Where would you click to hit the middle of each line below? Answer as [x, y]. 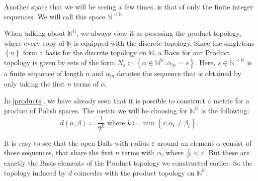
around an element [186, 142]
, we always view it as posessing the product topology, [159, 33]
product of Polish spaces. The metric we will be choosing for [96, 110]
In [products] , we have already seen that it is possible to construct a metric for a [127, 101]
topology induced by [35, 172]
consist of [237, 142]
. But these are [227, 152]
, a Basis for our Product [192, 52]
